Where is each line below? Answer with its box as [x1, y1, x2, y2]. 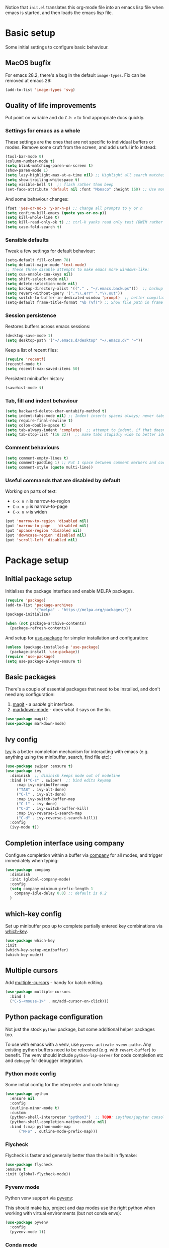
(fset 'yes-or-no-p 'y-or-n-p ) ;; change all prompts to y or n [5, 206, 143, 211]
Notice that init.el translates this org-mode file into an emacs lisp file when [5, 5, 164, 10]
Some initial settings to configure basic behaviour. [5, 44, 109, 50]
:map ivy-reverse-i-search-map [16, 811, 82, 816]
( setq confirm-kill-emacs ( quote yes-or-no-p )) [5, 210, 107, 215]
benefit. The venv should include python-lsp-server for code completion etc [5, 1052, 163, 1058]
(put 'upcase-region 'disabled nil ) [5, 528, 82, 533]
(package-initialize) [5, 612, 51, 617]
